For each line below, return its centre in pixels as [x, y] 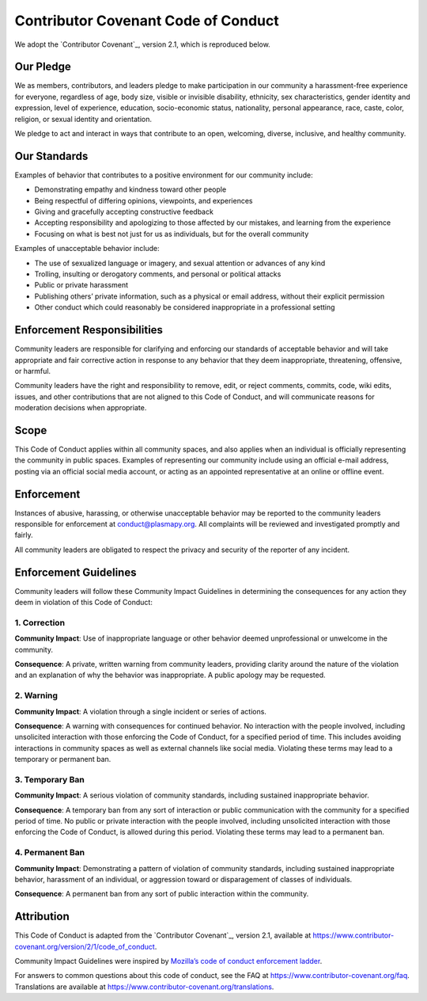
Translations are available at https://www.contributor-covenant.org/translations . [144, 987]
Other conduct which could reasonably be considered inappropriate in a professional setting [185, 307]
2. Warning [36, 695]
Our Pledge [43, 67]
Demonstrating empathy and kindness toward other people [130, 189]
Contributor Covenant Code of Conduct [147, 21]
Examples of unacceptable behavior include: [87, 249]
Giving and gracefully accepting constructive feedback [124, 212]
